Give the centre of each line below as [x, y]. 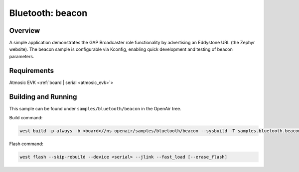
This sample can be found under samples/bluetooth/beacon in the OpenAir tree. [95, 108]
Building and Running [43, 97]
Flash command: [26, 144]
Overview [25, 31]
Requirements [32, 70]
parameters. [22, 56]
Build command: [26, 118]
